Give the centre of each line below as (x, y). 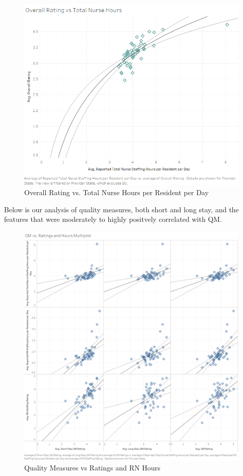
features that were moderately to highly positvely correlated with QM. (113, 219)
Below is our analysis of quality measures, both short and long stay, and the (121, 209)
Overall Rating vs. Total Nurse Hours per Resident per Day (116, 192)
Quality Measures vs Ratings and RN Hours (92, 467)
